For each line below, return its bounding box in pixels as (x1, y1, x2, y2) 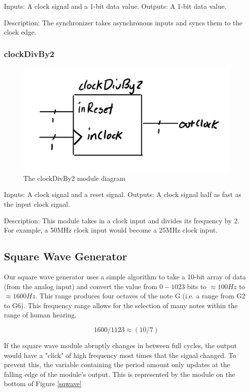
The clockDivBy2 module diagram (23, 173, 125, 183)
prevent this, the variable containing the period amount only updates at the (4, 359, 230, 370)
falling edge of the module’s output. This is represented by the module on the (4, 369, 235, 379)
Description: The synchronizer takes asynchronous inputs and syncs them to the (4, 17, 243, 27)
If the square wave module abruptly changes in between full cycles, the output (4, 340, 237, 350)
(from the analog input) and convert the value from (4, 281, 158, 291)
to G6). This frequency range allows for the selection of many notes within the (4, 300, 238, 310)
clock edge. (4, 27, 36, 37)
